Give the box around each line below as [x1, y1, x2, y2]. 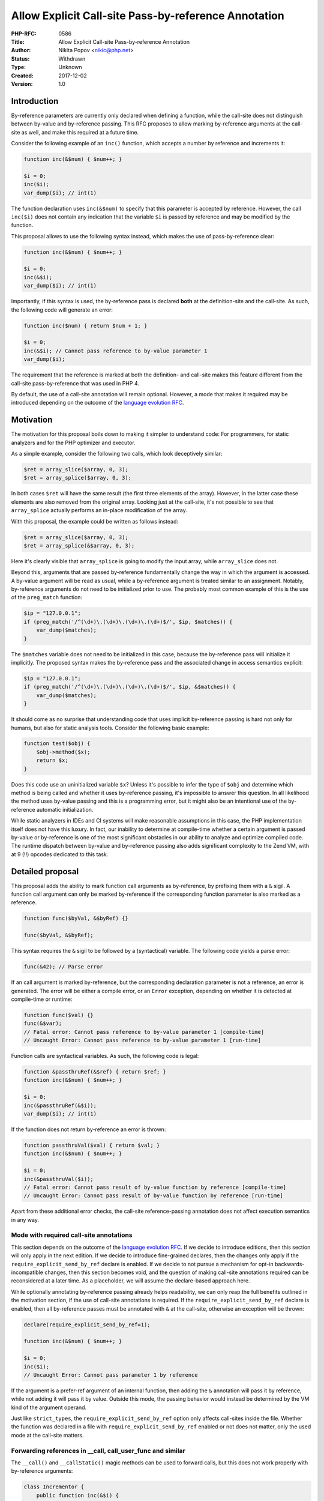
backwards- [274, 1260, 305, 1267]
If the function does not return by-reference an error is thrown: [11, 1126, 166, 1133]
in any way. [11, 1216, 39, 1223]
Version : [11, 80, 33, 87]
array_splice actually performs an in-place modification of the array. [11, 507, 187, 514]
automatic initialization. [36, 806, 94, 813]
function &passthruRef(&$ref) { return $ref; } [23, 1069, 166, 1075]
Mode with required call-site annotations [11, 1231, 133, 1239]
